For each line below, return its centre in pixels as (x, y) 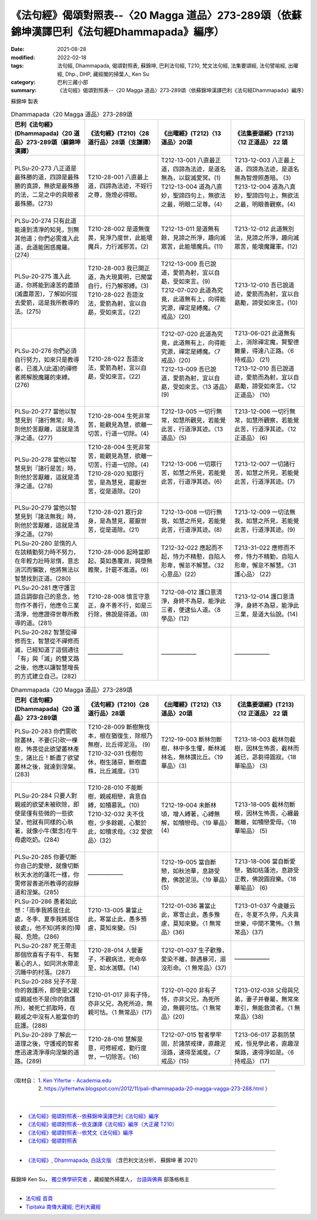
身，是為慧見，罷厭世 (117, 521)
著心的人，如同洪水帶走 (47, 963)
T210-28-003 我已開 (116, 269)
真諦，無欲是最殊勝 (53, 186)
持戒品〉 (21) (252, 360)
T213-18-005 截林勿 (262, 804)
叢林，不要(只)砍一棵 (49, 740)
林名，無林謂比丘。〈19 (192, 757)
